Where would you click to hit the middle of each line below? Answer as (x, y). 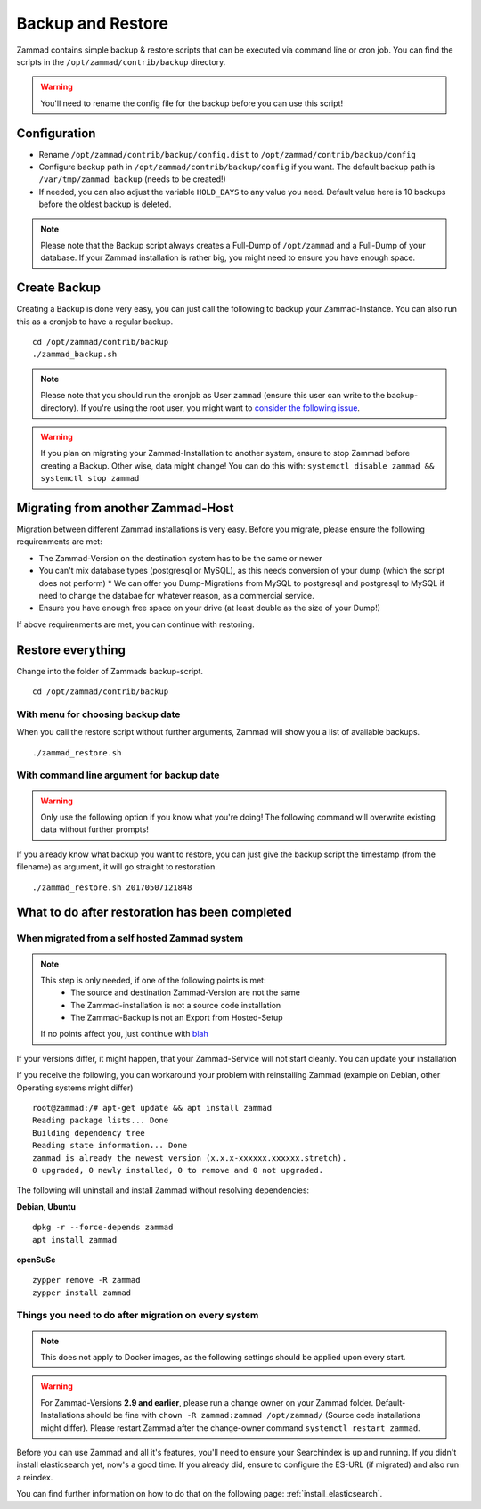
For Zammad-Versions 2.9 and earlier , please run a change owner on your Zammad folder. (207, 1402)
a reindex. (35, 1477)
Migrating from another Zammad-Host (125, 508)
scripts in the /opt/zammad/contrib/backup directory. (121, 61)
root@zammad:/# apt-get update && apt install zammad (152, 1108)
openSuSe (36, 1260)
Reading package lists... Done (101, 1121)
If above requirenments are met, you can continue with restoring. (135, 624)
